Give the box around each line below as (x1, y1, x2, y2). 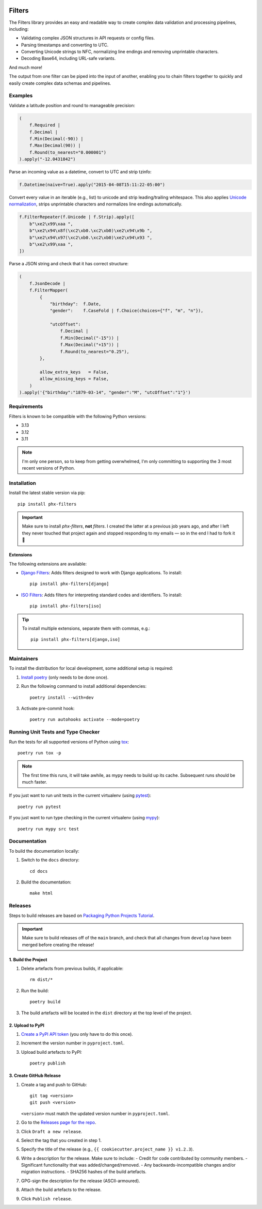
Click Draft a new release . (21, 1128, 82, 1134)
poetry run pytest (17, 804, 62, 809)
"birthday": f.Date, (49, 301, 101, 307)
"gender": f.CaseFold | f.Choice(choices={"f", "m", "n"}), (49, 308, 204, 313)
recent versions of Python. (22, 465, 75, 471)
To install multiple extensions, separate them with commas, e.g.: (22, 625, 150, 631)
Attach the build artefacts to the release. (21, 1187, 102, 1192)
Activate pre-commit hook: (21, 706, 75, 711)
